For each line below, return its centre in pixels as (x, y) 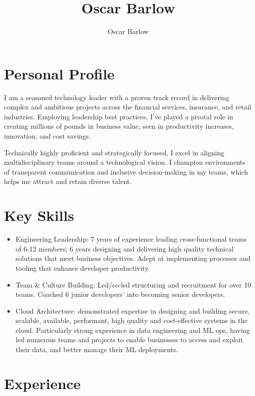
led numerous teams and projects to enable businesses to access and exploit (129, 340)
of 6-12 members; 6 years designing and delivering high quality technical (125, 248)
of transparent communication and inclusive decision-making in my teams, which (126, 171)
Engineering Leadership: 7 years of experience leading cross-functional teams (131, 239)
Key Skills (39, 215)
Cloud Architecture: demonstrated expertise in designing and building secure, (133, 310)
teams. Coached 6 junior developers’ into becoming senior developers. (120, 294)
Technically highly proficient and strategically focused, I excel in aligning (114, 152)
